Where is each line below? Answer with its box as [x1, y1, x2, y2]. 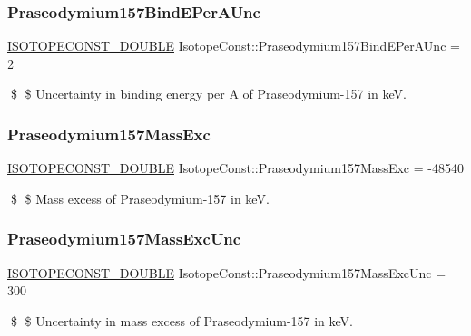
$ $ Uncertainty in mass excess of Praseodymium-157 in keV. [10, 311, 354, 330]
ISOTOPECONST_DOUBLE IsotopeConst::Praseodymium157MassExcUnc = [7, 263, 446, 282]
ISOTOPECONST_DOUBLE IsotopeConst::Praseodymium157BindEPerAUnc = [7, 36, 460, 55]
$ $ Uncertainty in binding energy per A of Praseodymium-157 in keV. [10, 84, 407, 103]
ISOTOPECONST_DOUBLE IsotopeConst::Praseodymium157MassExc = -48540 [7, 158, 464, 178]
